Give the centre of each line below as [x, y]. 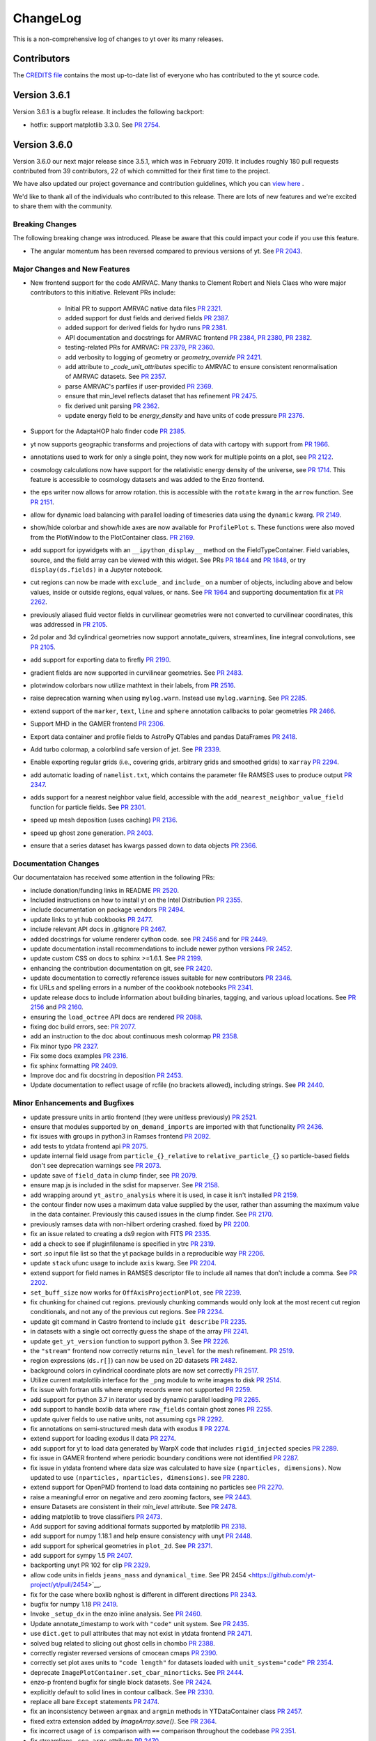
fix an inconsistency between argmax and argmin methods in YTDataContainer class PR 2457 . [166, 1711]
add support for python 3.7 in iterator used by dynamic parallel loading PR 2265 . [145, 1399]
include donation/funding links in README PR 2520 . [104, 890]
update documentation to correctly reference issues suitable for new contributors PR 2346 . [161, 978]
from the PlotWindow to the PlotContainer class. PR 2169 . [112, 537]
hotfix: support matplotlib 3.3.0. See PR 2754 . [95, 125]
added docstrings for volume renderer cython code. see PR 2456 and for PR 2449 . [149, 939]
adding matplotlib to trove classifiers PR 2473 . [96, 1516]
